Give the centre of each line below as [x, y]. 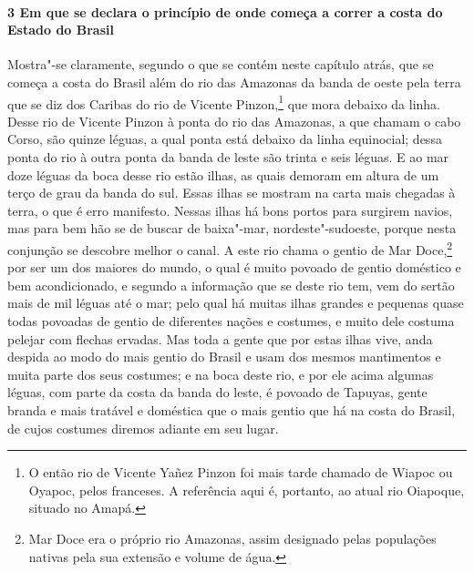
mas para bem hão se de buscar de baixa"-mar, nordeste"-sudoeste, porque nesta [232, 228]
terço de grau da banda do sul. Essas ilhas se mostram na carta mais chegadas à [232, 193]
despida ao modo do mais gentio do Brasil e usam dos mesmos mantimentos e [224, 357]
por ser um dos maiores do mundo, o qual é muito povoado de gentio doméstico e [234, 267]
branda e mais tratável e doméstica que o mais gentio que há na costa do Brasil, [232, 409]
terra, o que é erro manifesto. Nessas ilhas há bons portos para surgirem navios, [230, 210]
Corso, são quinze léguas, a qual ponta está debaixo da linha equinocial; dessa [225, 139]
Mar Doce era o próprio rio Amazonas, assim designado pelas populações [232, 538]
